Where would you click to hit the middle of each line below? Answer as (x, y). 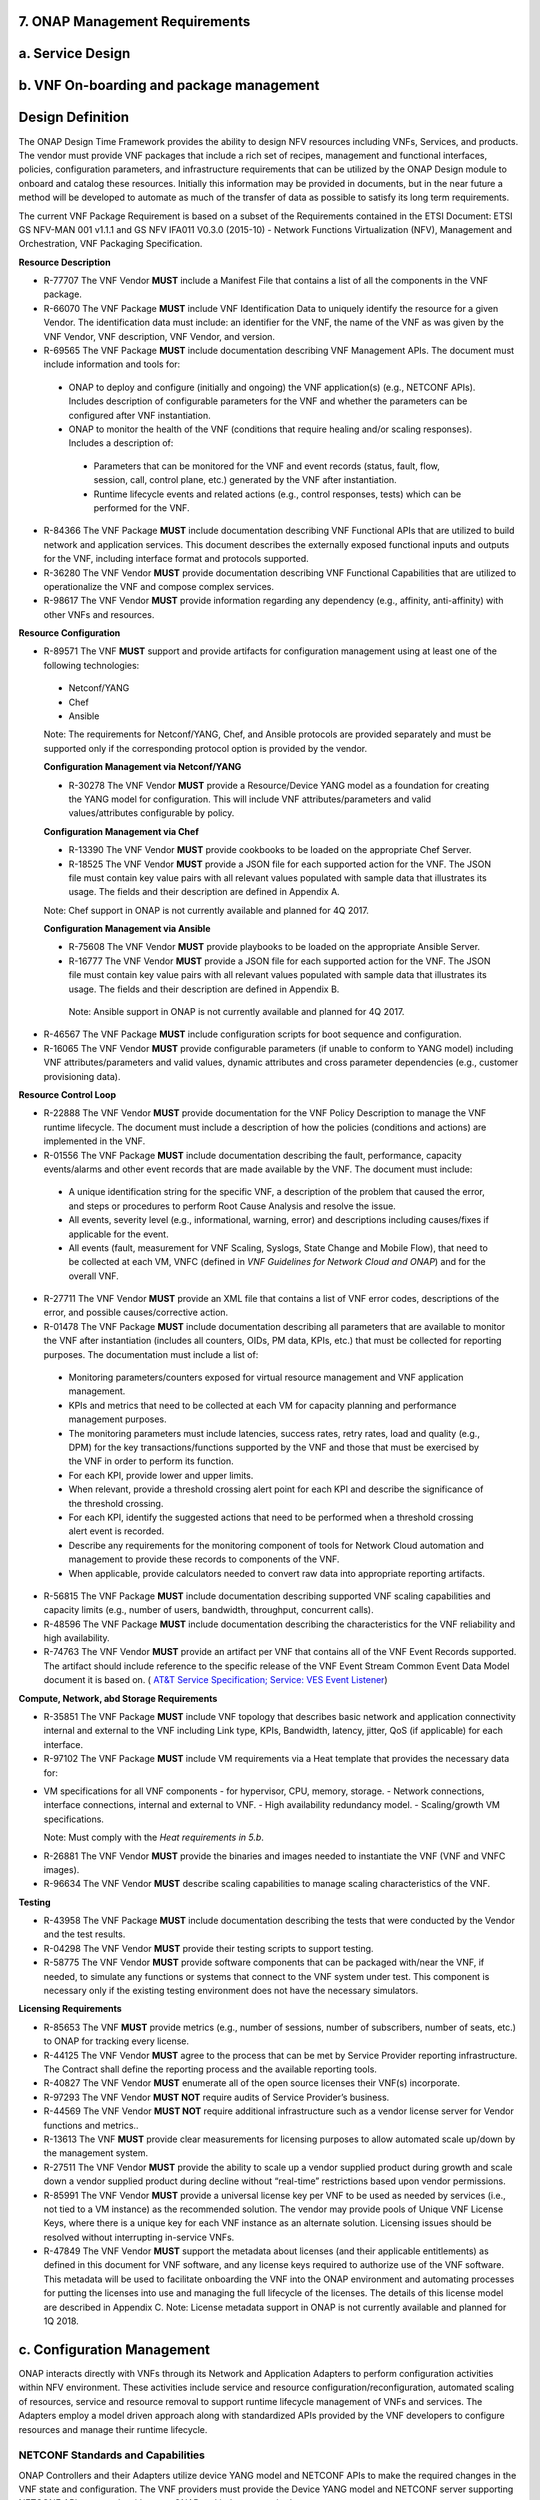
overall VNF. (93, 1276)
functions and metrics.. (91, 2125)
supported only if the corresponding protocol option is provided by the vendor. (205, 748)
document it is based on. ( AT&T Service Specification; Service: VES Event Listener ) (216, 1680)
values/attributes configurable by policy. (151, 813)
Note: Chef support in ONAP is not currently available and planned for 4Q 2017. (206, 910)
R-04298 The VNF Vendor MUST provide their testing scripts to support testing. (208, 1948)
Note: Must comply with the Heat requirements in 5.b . (154, 1837)
